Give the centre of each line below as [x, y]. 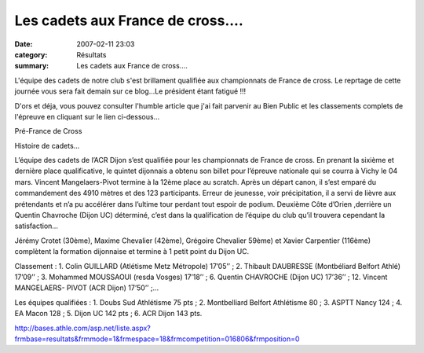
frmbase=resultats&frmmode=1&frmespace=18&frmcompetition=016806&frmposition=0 [157, 339]
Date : [24, 44]
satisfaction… [37, 226]
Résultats [91, 54]
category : [31, 54]
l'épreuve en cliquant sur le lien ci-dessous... [87, 116]
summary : [32, 66]
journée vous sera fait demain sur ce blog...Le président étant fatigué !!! [130, 91]
